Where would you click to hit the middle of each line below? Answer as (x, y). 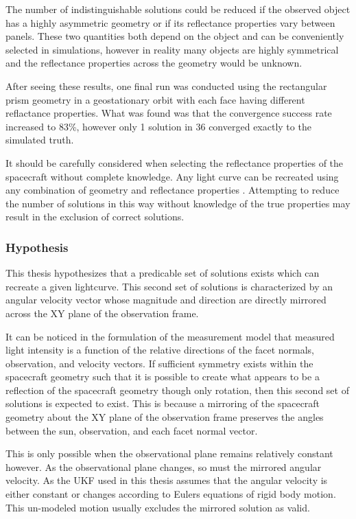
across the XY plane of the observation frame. (102, 313)
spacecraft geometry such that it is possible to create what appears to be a (163, 377)
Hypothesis (37, 247)
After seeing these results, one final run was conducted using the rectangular (166, 85)
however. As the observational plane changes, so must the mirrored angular (164, 466)
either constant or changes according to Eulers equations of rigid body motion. (171, 494)
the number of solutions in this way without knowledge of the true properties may (178, 203)
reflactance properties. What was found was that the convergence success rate (169, 113)
